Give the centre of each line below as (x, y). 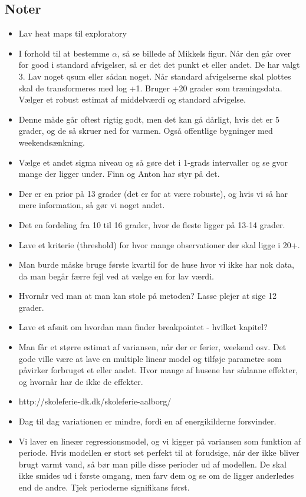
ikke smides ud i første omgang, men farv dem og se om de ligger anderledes (156, 475)
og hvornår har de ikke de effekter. (81, 381)
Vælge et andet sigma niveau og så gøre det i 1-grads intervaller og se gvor (153, 162)
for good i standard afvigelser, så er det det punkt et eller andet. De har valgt (159, 65)
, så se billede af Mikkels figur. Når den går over (204, 53)
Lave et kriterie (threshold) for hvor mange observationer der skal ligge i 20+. (159, 244)
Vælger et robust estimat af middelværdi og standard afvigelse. (132, 99)
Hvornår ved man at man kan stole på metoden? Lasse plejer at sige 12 (148, 296)
